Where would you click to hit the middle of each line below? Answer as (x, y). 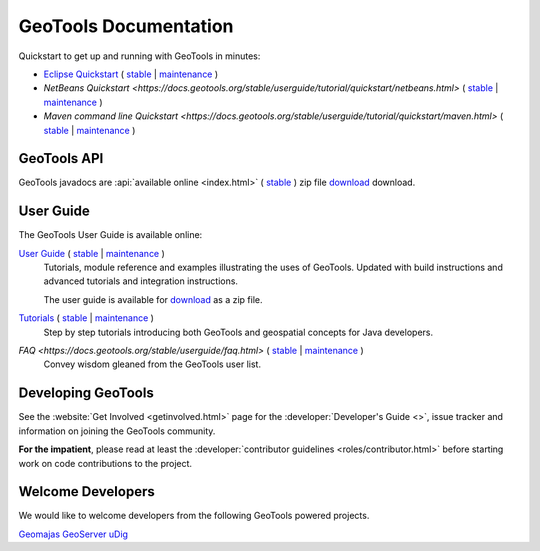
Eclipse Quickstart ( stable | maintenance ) (131, 74)
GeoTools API (61, 158)
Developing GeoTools (86, 393)
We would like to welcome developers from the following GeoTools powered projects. (194, 516)
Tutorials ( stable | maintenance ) (86, 318)
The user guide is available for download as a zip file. (153, 299)
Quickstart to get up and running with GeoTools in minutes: (139, 56)
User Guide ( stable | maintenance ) (91, 253)
